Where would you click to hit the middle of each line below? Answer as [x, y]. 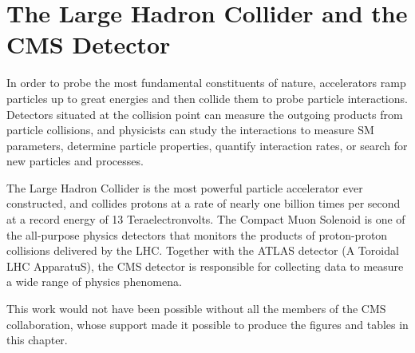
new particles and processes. [75, 161]
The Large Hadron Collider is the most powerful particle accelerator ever [185, 187]
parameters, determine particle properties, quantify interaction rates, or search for [207, 145]
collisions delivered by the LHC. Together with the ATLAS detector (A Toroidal [203, 250]
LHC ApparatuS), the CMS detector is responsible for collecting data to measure [205, 266]
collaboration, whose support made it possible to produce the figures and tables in [207, 324]
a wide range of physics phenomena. [94, 282]
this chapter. [37, 340]
